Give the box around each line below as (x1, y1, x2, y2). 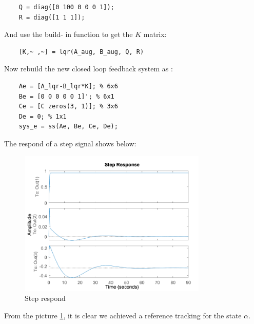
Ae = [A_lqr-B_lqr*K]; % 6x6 (18, 82, 118, 90)
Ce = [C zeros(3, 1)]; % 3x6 (18, 103, 118, 110)
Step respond (25, 293, 66, 303)
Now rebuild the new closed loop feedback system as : (4, 63, 173, 74)
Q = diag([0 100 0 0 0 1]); (18, 4, 114, 11)
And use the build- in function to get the (4, 29, 133, 40)
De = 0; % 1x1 (18, 112, 67, 120)
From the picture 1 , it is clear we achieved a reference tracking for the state (4, 310, 242, 320)
